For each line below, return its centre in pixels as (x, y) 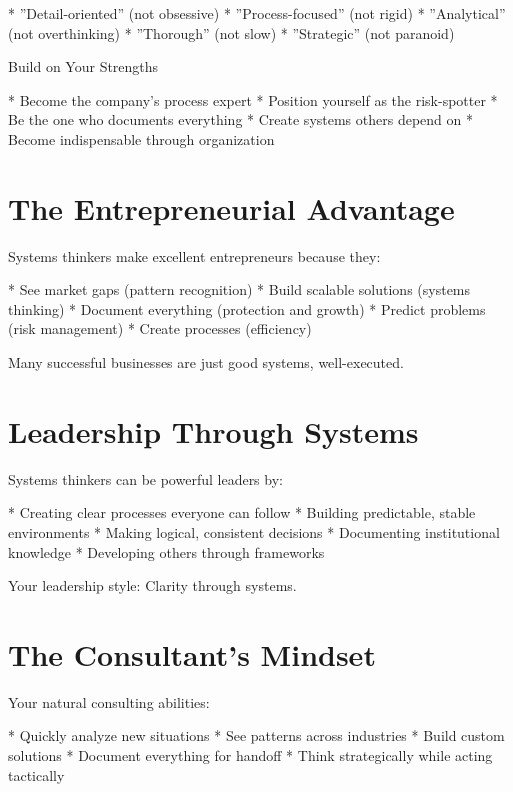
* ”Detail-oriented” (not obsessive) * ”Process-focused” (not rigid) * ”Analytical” (257, 13)
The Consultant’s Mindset (192, 653)
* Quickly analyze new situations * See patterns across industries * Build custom (256, 735)
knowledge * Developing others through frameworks (166, 551)
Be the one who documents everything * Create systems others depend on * (240, 119)
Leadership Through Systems (213, 430)
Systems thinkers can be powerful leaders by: (145, 478)
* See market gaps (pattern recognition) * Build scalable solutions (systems (239, 289)
